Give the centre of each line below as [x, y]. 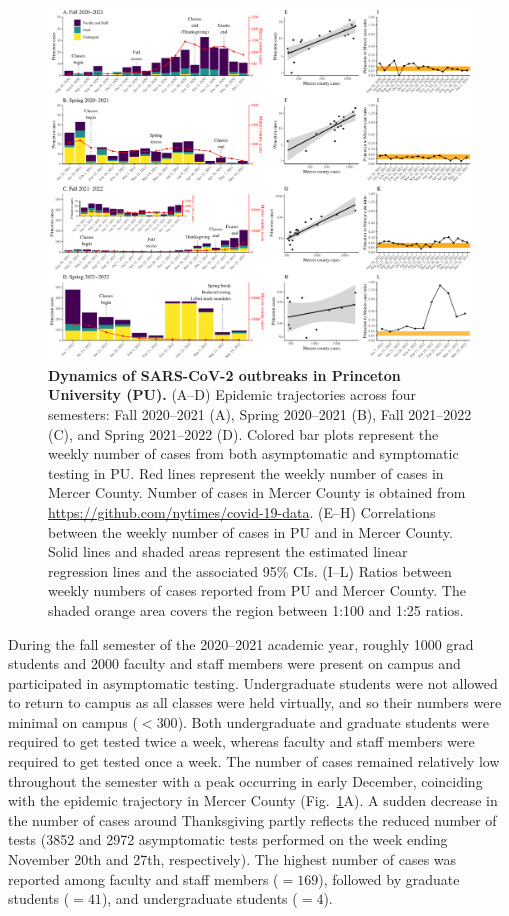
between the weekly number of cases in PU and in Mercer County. [250, 531]
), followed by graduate [389, 878]
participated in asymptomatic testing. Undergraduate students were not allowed [253, 682]
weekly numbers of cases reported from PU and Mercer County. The [257, 590]
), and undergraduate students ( [199, 898]
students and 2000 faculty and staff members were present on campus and [234, 663]
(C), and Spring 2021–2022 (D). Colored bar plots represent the [243, 433]
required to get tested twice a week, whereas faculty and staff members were [241, 741]
